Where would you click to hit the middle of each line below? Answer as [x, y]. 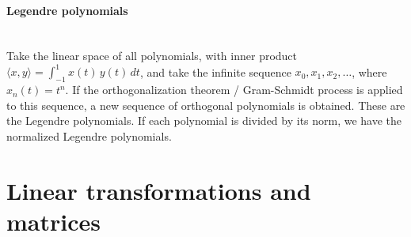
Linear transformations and [159, 190]
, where [369, 71]
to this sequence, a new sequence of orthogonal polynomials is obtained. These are [206, 105]
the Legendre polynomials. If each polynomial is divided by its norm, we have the [204, 120]
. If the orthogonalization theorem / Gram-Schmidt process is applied [234, 90]
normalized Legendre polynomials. [89, 136]
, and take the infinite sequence [215, 71]
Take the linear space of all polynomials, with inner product [152, 56]
